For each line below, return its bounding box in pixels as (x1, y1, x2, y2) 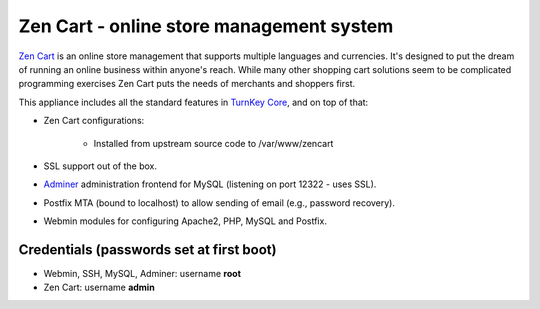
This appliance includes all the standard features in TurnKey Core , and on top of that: (18, 96, 369, 108)
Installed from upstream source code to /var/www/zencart (93, 137, 334, 149)
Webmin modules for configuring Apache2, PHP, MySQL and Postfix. (43, 215, 327, 227)
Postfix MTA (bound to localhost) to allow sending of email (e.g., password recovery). (43, 196, 395, 209)
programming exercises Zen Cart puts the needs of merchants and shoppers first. (18, 78, 356, 90)
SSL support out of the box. (43, 160, 158, 172)
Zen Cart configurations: (43, 115, 145, 127)
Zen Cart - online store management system (18, 15, 394, 37)
